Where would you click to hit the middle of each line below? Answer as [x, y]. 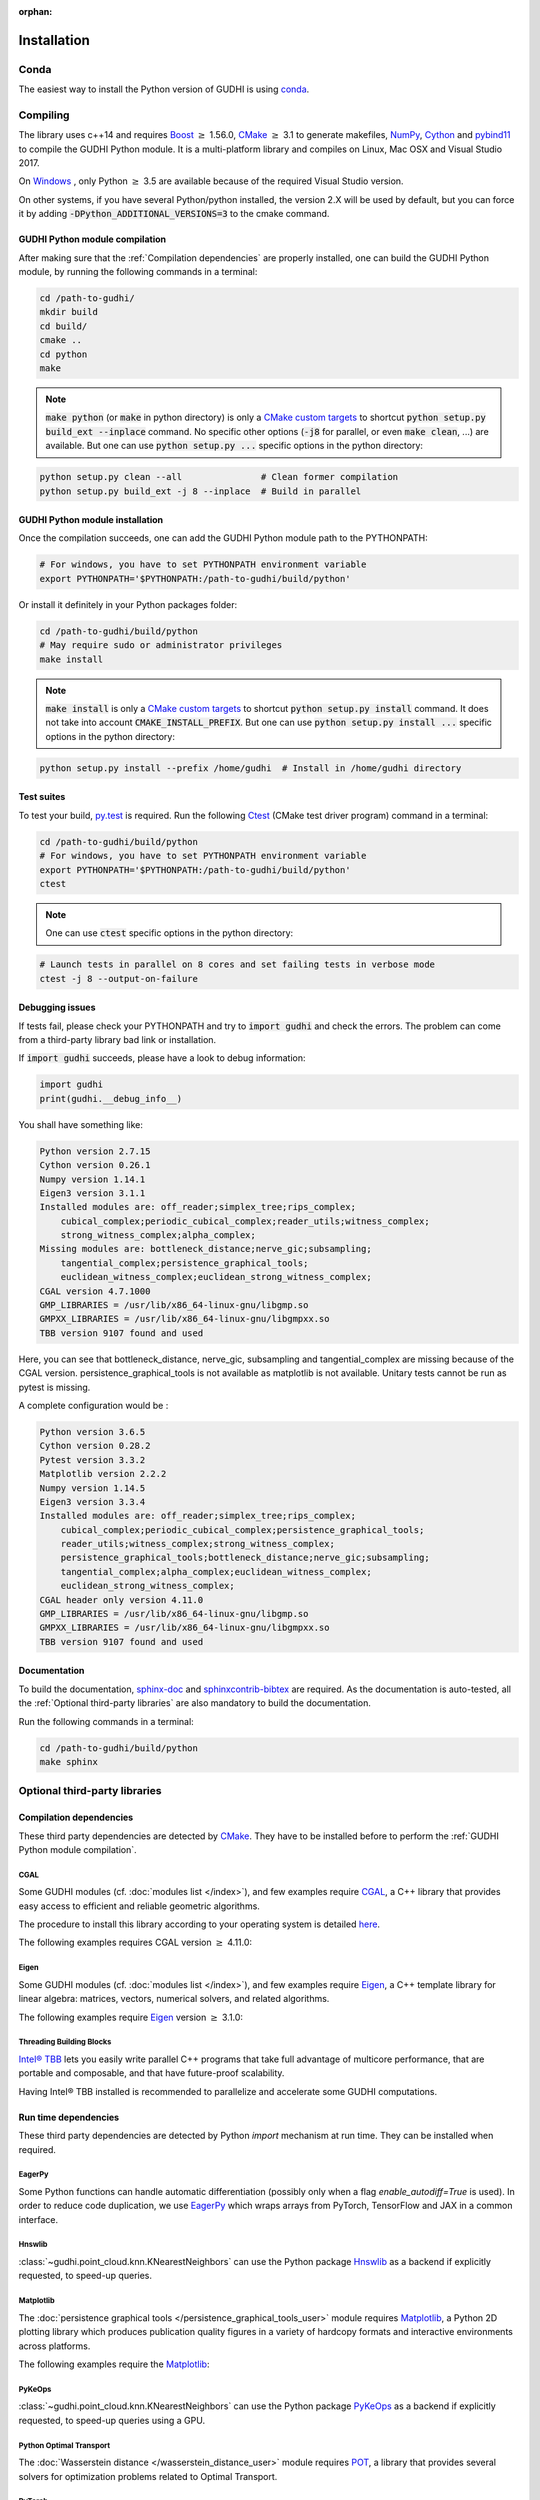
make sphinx [69, 1761]
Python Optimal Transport [64, 2445]
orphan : [35, 11]
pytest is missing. [54, 1387]
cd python [63, 354]
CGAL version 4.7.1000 [95, 1291]
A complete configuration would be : [93, 1405]
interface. [38, 2219]
